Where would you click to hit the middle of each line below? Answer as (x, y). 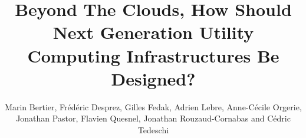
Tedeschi (153, 129)
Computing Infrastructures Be (153, 55)
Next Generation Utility (153, 32)
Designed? (153, 78)
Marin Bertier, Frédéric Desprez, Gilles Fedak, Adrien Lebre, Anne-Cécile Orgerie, (153, 106)
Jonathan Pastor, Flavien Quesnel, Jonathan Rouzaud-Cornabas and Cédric (153, 118)
